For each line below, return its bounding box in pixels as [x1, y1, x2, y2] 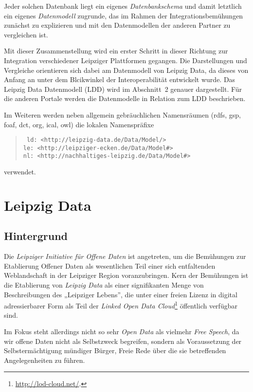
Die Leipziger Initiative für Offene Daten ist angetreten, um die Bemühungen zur [4, 251, 246, 261]
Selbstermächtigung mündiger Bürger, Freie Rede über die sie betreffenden [4, 345, 226, 356]
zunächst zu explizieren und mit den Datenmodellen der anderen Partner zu [4, 20, 231, 30]
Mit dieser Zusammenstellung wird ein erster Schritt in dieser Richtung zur [4, 46, 228, 56]
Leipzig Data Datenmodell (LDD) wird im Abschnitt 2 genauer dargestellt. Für [4, 84, 242, 94]
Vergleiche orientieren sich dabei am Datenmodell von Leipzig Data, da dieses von [4, 65, 249, 75]
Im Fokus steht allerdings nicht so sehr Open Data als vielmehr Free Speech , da [4, 326, 239, 337]
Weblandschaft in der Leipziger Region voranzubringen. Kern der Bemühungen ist [4, 270, 249, 280]
